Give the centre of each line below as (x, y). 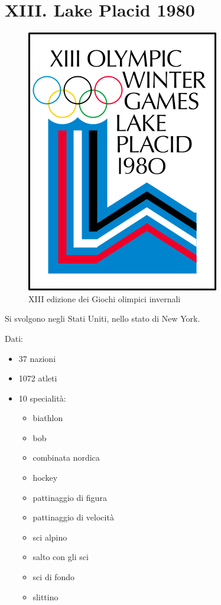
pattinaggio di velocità (73, 517)
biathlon (48, 418)
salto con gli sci (61, 557)
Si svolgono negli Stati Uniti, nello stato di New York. (103, 318)
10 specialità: (42, 398)
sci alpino (50, 537)
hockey (45, 478)
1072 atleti (38, 378)
